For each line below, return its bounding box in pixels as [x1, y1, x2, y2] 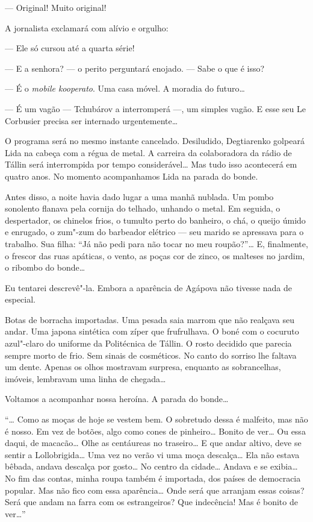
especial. [5, 293, 36, 306]
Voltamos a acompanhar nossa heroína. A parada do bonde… [5, 392, 229, 405]
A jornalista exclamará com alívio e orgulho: [5, 21, 169, 34]
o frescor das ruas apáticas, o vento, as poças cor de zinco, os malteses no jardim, [5, 249, 305, 262]
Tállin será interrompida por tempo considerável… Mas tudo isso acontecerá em [5, 158, 297, 171]
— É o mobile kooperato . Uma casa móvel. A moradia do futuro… [5, 82, 245, 95]
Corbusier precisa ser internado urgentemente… [5, 114, 178, 127]
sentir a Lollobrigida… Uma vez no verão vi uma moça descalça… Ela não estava [5, 448, 300, 461]
